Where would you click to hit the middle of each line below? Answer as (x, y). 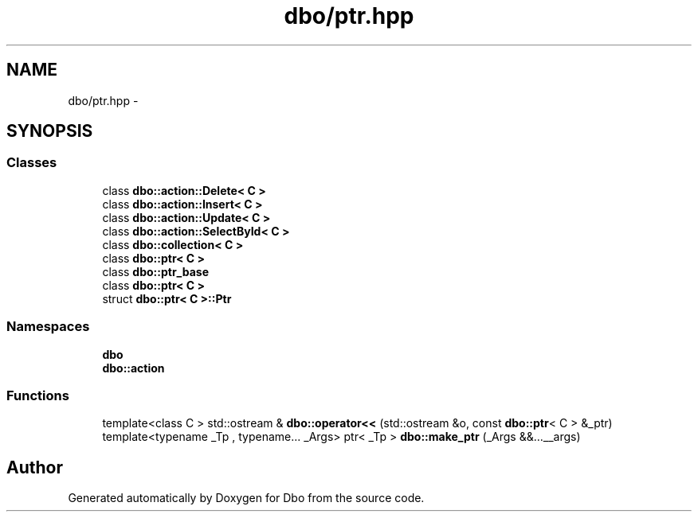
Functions (38, 395)
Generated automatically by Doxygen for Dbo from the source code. (246, 498)
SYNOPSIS (50, 131)
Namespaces (48, 327)
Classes (32, 163)
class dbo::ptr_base (156, 271)
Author (35, 467)
